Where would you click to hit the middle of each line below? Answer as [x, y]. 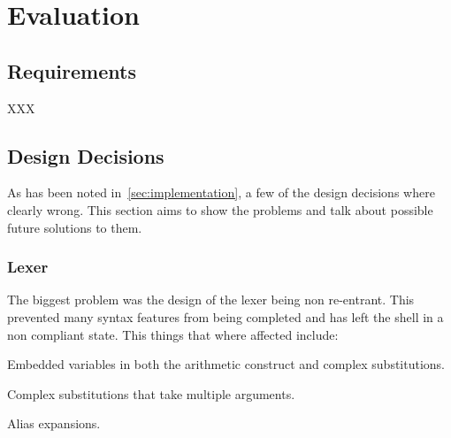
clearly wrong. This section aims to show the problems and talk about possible [220, 209]
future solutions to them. [75, 227]
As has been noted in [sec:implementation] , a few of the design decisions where [221, 192]
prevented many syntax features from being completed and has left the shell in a [225, 316]
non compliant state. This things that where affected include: [173, 334]
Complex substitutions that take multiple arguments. [151, 393]
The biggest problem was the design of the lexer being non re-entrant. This [211, 300]
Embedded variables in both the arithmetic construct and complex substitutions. [226, 364]
